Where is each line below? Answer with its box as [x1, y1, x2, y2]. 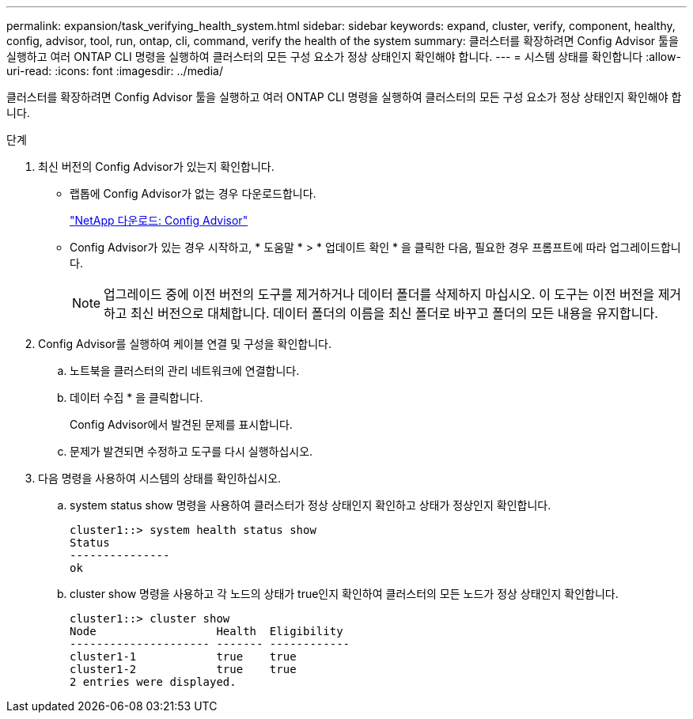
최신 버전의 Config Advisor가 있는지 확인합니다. [38, 160, 275, 173]
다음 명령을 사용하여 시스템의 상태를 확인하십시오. [38, 471, 282, 485]
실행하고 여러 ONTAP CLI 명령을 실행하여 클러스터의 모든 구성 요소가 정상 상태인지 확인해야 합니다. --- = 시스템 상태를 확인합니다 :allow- [6, 50, 681, 63]
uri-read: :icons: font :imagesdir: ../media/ [6, 64, 223, 78]
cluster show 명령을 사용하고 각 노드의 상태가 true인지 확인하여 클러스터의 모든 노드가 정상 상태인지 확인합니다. [70, 587, 619, 600]
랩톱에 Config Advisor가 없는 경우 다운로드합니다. [70, 187, 316, 200]
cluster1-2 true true [70, 663, 297, 675]
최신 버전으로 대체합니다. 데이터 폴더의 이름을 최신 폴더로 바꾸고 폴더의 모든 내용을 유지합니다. [131, 305, 658, 321]
